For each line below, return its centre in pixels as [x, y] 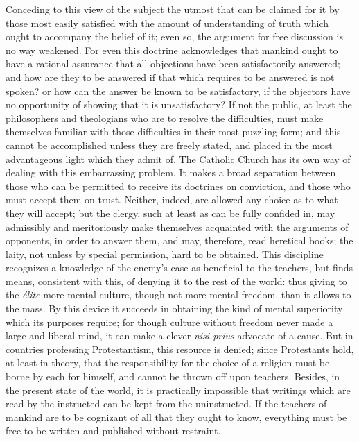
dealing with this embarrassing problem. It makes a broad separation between [171, 172]
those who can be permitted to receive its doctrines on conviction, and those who [178, 186]
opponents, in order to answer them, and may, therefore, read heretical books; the [179, 240]
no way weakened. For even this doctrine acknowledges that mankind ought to [172, 50]
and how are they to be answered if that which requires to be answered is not [170, 77]
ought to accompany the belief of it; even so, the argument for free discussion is [174, 36]
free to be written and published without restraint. [113, 431]
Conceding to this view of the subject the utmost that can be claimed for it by [173, 9]
